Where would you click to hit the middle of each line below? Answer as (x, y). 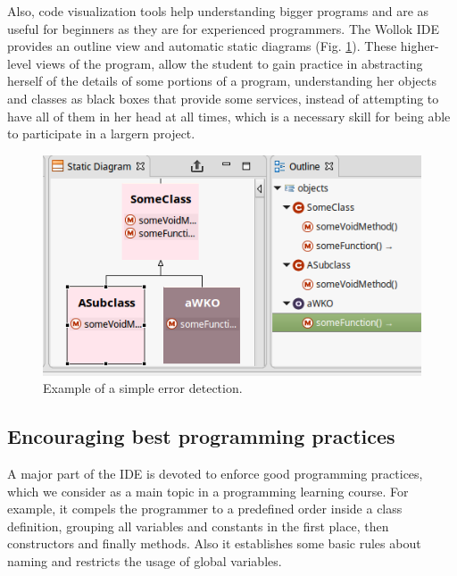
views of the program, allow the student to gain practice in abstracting (229, 63)
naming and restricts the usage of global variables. (145, 560)
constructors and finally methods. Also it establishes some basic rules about (214, 543)
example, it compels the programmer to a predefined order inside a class (205, 509)
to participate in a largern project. (101, 134)
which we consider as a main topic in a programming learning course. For (208, 491)
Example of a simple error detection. (143, 388)
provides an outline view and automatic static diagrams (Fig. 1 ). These (202, 46)
